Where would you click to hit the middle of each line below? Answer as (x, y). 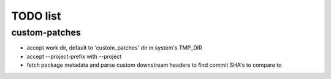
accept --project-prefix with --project (74, 56)
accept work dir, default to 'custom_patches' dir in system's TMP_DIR (114, 48)
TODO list (36, 16)
